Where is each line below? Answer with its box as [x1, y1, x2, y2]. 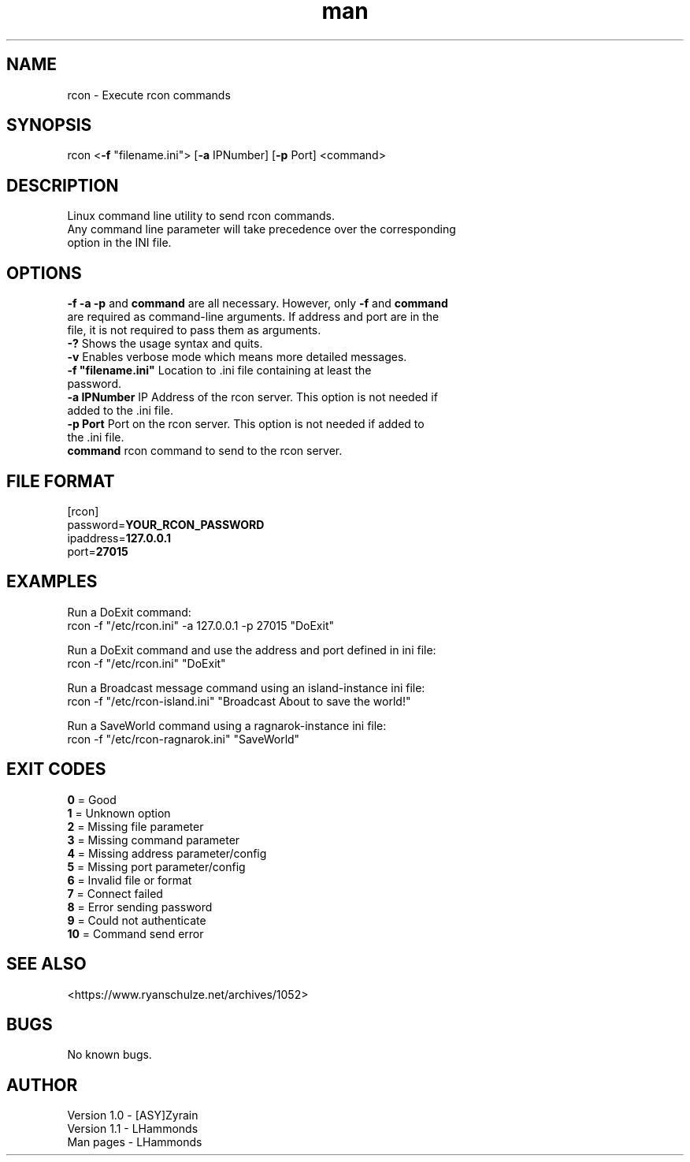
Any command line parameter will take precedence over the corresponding [67, 222, 456, 236]
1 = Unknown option [67, 806, 171, 820]
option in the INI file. [67, 236, 172, 250]
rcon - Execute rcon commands [67, 88, 231, 102]
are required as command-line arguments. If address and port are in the [67, 310, 440, 324]
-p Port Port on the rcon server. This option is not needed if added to [67, 417, 425, 431]
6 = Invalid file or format [67, 873, 192, 887]
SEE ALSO [6, 954, 87, 974]
